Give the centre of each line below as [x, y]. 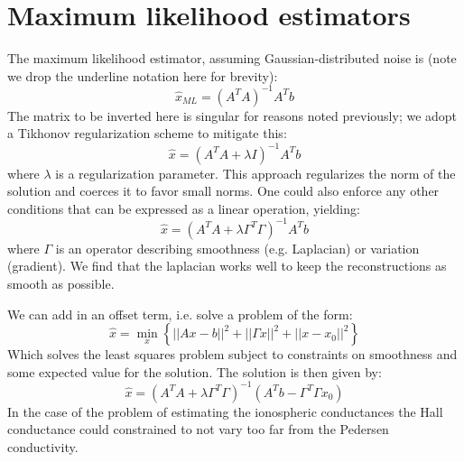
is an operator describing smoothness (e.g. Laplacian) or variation [237, 248]
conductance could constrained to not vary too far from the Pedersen [198, 429]
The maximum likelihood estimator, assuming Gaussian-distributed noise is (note [232, 58]
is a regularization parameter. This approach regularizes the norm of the [255, 173]
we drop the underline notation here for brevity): [143, 75]
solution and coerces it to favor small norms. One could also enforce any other [223, 191]
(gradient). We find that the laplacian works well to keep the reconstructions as [227, 266]
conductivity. [43, 447]
